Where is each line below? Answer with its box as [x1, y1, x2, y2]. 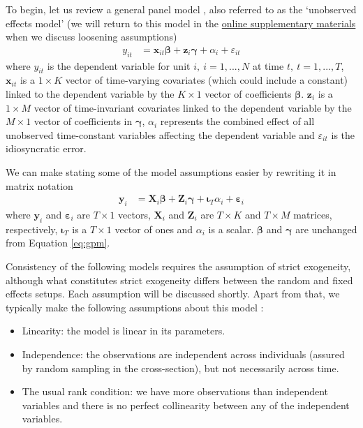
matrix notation [6, 178, 73, 193]
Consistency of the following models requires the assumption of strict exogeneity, [6, 258, 351, 273]
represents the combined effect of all [160, 114, 315, 128]
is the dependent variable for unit [47, 58, 191, 73]
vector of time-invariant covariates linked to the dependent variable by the [34, 100, 352, 115]
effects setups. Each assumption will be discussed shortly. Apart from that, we [6, 286, 340, 301]
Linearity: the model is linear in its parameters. [22, 323, 225, 338]
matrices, [293, 207, 332, 221]
